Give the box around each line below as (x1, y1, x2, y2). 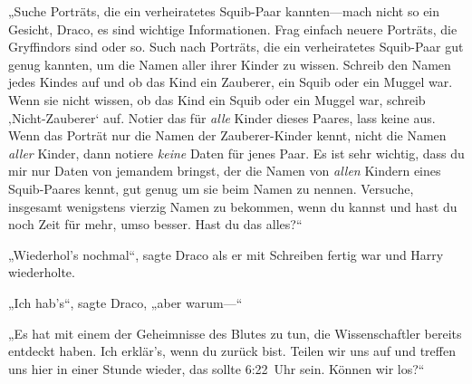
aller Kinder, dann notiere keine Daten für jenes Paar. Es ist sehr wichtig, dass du (8, 143, 465, 162)
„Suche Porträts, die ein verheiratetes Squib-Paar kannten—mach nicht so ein (8, 2, 440, 20)
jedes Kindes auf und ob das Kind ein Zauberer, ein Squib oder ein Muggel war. (8, 72, 453, 91)
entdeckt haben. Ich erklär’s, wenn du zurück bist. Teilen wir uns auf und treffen (8, 341, 456, 360)
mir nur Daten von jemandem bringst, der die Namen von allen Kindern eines (8, 161, 441, 180)
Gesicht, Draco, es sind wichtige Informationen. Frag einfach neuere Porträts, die (8, 19, 458, 38)
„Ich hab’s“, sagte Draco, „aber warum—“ (8, 293, 243, 312)
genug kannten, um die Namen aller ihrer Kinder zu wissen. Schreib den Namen (8, 54, 451, 73)
